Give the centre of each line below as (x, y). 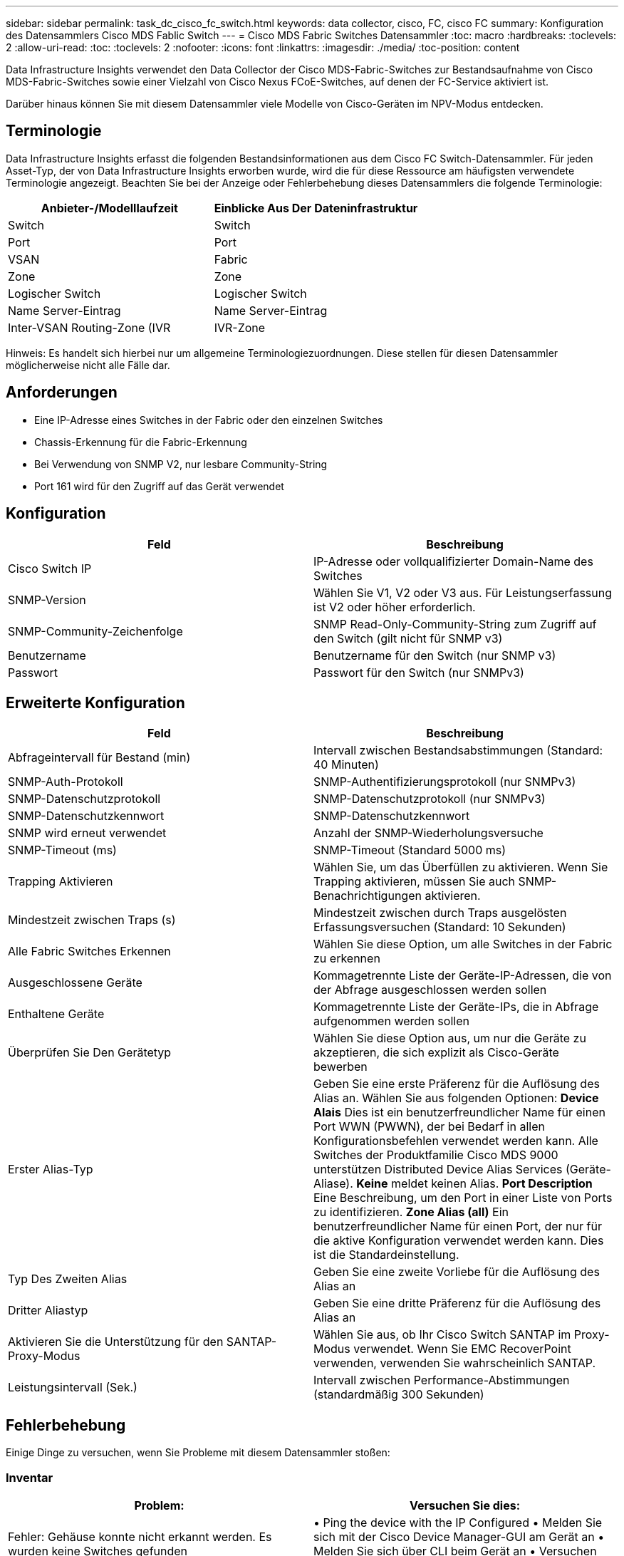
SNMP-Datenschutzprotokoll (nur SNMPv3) (430, 799)
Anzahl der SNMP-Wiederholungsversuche (428, 833)
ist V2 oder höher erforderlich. (395, 607)
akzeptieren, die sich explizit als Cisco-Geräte (436, 1053)
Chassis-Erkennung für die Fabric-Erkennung (141, 442)
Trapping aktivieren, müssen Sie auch (415, 882)
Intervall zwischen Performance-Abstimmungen (442, 1380)
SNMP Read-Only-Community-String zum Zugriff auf (455, 624)
